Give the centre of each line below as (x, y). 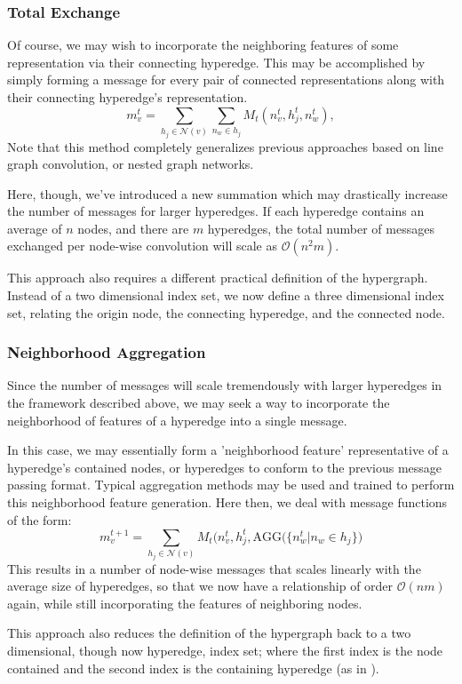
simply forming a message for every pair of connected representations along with (226, 80)
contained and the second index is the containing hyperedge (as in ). (193, 668)
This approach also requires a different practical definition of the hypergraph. (218, 278)
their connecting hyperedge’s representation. (127, 97)
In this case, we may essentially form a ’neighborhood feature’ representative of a (228, 450)
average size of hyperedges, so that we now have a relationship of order (200, 586)
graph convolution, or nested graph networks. (131, 164)
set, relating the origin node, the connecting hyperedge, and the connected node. (226, 312)
